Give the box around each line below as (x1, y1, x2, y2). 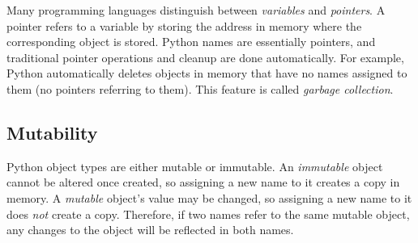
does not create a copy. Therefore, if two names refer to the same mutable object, (6, 205, 410, 222)
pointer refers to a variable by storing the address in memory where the (6, 17, 362, 34)
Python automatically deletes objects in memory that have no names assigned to (6, 65, 407, 82)
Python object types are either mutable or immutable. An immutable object (6, 157, 383, 174)
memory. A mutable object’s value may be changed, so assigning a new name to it (6, 189, 412, 206)
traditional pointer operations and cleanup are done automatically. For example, (6, 48, 404, 65)
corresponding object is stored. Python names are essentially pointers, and (6, 33, 376, 50)
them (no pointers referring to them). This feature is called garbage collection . (6, 80, 394, 97)
